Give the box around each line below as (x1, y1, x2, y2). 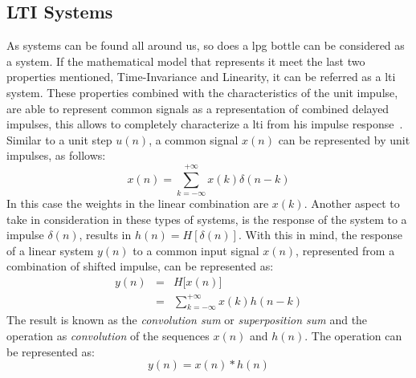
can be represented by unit (278, 131, 410, 148)
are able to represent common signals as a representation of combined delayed (6, 100, 389, 116)
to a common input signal (133, 242, 259, 258)
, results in (79, 226, 132, 243)
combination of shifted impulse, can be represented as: (6, 258, 274, 274)
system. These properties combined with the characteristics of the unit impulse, (6, 83, 398, 100)
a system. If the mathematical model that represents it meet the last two (6, 52, 365, 69)
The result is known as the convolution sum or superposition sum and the (6, 311, 368, 328)
